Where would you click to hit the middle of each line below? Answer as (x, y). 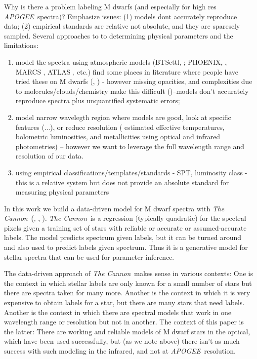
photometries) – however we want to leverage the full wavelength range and (130, 146)
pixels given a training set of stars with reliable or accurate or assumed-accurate (125, 227)
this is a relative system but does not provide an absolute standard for (122, 182)
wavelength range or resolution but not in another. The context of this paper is (124, 322)
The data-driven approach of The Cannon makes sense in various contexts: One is (128, 273)
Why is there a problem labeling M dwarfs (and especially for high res (110, 6)
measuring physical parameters (62, 192)
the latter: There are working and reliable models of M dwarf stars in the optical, (127, 331)
